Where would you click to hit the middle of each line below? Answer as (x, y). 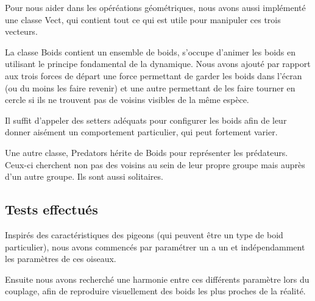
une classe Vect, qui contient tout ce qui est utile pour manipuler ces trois (143, 19)
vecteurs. (21, 31)
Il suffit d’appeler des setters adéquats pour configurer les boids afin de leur (146, 120)
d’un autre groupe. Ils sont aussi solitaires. (84, 176)
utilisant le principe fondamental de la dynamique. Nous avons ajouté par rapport (158, 64)
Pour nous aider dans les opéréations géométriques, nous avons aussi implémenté (155, 7)
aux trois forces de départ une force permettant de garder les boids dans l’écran (154, 75)
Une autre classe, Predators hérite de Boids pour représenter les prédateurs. (147, 152)
